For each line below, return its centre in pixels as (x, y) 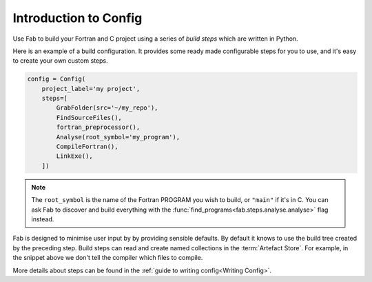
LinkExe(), (74, 156)
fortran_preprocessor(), (98, 127)
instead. (43, 219)
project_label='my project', (91, 89)
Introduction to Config (77, 18)
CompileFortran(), (87, 147)
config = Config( (56, 79)
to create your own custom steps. (60, 61)
